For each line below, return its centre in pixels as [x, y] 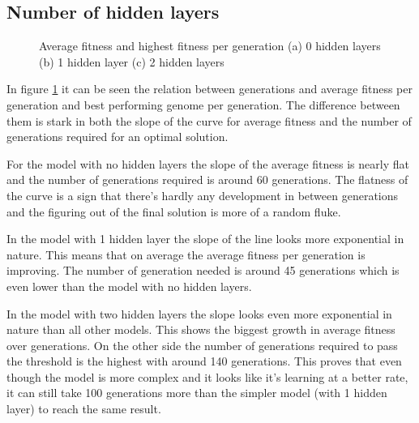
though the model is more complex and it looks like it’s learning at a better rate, [207, 376]
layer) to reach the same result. [84, 409]
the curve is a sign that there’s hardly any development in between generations [203, 195]
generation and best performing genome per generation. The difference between [203, 104]
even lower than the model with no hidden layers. [129, 286]
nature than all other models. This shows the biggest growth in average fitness [201, 329]
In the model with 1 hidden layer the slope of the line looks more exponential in [205, 239]
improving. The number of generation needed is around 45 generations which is [203, 270]
